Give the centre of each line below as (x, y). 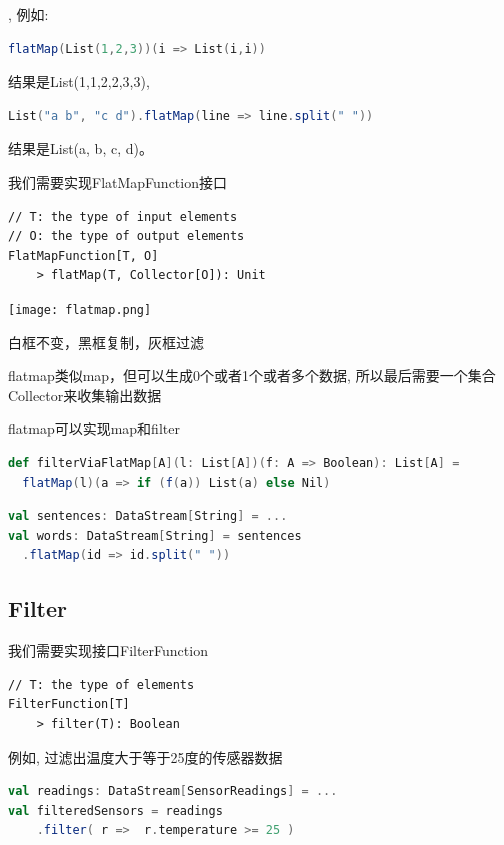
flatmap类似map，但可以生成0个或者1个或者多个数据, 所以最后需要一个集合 (252, 375)
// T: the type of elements (101, 684)
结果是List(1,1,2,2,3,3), (79, 81)
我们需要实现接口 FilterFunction (108, 650)
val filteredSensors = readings (115, 810)
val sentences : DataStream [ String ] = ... (148, 516)
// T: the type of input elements (123, 216)
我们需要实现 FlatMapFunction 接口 (117, 181)
